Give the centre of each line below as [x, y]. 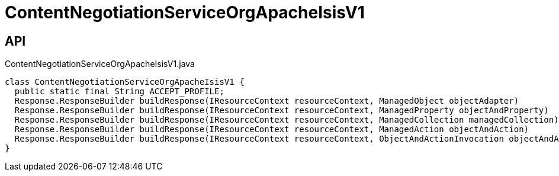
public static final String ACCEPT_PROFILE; [119, 92]
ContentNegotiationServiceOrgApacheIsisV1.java [100, 64]
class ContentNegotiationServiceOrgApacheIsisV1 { [125, 82]
